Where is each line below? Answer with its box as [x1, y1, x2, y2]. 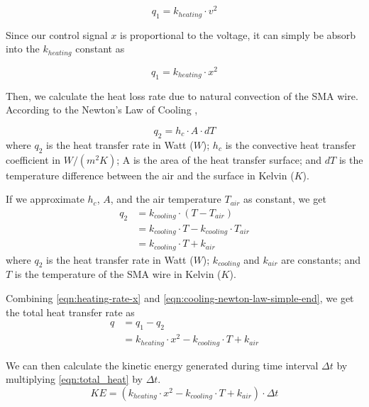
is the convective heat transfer [225, 137, 356, 152]
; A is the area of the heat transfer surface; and [116, 152, 322, 167]
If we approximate [6, 191, 84, 206]
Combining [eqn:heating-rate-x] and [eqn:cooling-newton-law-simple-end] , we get [6, 290, 354, 305]
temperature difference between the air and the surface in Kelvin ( [6, 167, 294, 182]
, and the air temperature [110, 191, 221, 206]
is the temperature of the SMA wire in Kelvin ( [14, 267, 221, 281]
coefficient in [6, 152, 60, 167]
